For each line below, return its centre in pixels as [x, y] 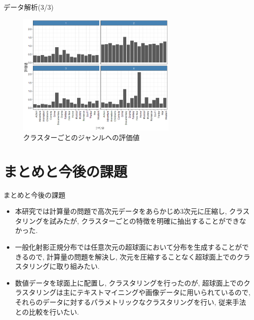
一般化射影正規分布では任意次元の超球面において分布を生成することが [128, 247]
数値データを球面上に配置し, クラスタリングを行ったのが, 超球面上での [129, 282]
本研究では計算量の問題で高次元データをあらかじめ [98, 211]
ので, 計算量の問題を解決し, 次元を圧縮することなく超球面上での [133, 256]
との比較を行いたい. [47, 311]
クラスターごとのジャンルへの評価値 [81, 137]
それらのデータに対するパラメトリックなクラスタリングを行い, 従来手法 [130, 302]
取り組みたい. [78, 266]
